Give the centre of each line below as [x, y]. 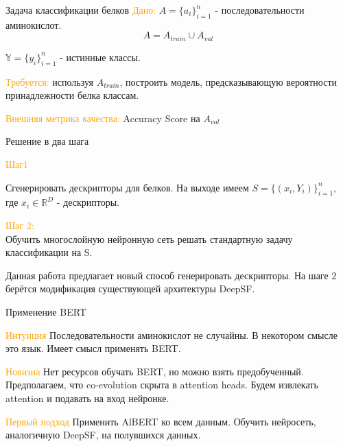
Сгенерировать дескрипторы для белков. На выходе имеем [127, 187]
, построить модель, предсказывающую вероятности [228, 81]
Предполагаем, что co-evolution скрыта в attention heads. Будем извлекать [162, 385]
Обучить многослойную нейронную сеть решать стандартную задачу [149, 238]
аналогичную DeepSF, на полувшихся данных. [103, 435]
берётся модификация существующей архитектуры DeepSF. [130, 289]
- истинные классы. [100, 57]
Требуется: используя [50, 81]
